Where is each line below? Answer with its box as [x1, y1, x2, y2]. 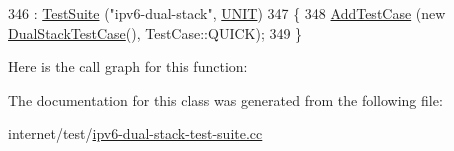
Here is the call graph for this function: [8, 56, 248, 77]
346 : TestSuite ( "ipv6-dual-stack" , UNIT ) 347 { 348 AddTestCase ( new [8, 3, 446, 23]
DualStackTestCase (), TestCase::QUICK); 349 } [8, 22, 303, 43]
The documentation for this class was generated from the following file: [8, 89, 443, 110]
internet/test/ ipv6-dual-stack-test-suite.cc [8, 123, 263, 144]
